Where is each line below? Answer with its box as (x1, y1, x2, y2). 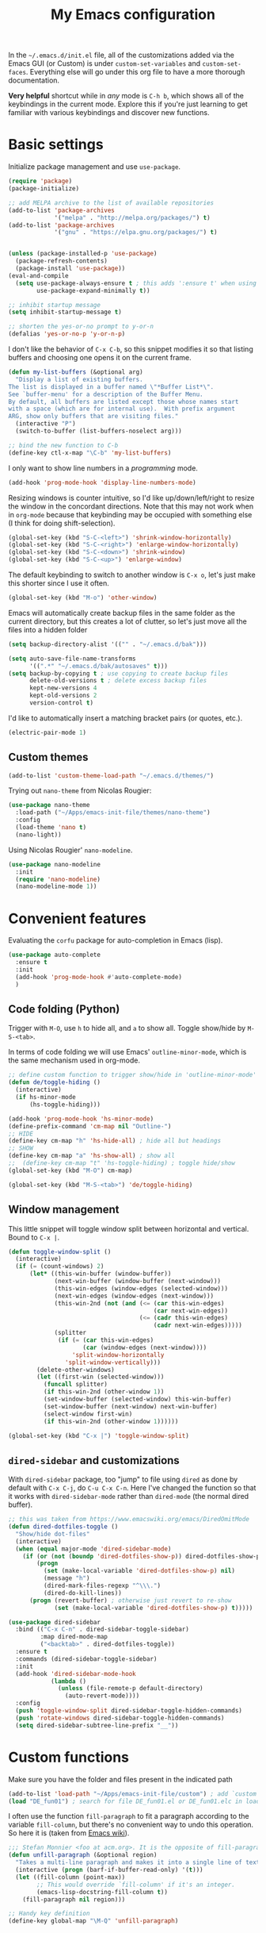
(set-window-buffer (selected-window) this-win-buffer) (43, 1395, 232, 1403)
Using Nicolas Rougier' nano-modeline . (8, 845, 133, 855)
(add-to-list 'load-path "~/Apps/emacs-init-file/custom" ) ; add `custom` (8, 1789, 260, 1798)
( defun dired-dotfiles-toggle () (8, 1523, 119, 1531)
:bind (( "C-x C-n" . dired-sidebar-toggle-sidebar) (15, 1625, 190, 1634)
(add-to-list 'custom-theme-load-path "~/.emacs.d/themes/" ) (8, 771, 215, 779)
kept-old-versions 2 (28, 692, 97, 700)
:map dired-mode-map (40, 1633, 108, 1641)
